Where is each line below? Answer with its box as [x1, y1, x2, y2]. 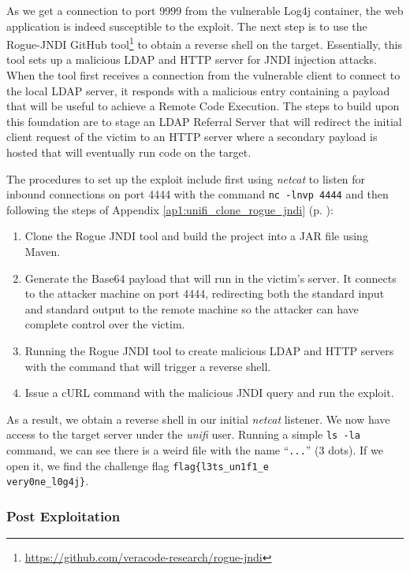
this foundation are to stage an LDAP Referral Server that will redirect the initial [6, 113, 402, 129]
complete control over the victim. [24, 316, 185, 332]
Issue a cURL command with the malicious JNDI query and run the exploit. [24, 384, 394, 401]
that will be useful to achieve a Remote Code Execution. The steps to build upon [6, 98, 400, 114]
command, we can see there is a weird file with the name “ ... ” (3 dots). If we [6, 442, 383, 458]
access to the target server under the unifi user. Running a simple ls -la [6, 426, 360, 443]
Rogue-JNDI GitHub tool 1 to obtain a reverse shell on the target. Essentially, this [6, 34, 402, 52]
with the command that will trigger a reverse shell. [24, 358, 271, 374]
